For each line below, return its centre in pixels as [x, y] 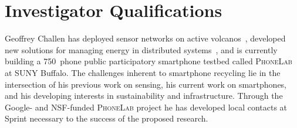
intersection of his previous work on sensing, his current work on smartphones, [146, 84]
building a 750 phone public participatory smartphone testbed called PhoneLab [148, 61]
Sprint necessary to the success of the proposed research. [107, 118]
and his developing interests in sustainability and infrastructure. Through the [144, 96]
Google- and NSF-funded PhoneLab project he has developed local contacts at [146, 107]
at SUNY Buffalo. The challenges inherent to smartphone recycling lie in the [143, 72]
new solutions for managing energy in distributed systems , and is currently [141, 49]
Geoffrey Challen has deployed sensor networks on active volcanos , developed [145, 38]
